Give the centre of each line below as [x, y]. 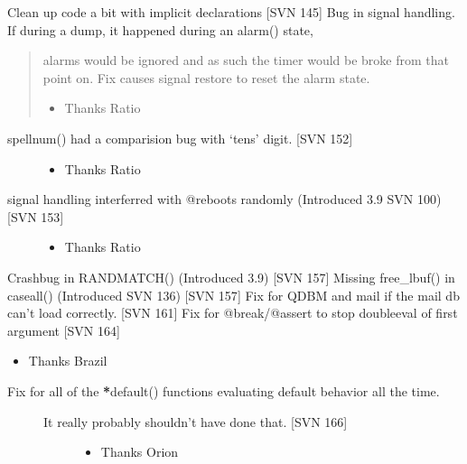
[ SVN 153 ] [36, 216]
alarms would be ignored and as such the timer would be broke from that [246, 60]
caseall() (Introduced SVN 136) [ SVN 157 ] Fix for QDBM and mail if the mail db [233, 295]
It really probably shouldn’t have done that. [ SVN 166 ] [196, 421]
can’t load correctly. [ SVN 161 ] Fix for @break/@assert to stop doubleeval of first [233, 313]
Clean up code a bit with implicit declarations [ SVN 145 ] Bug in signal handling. [231, 12]
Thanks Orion [140, 452]
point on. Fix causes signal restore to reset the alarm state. [206, 77]
